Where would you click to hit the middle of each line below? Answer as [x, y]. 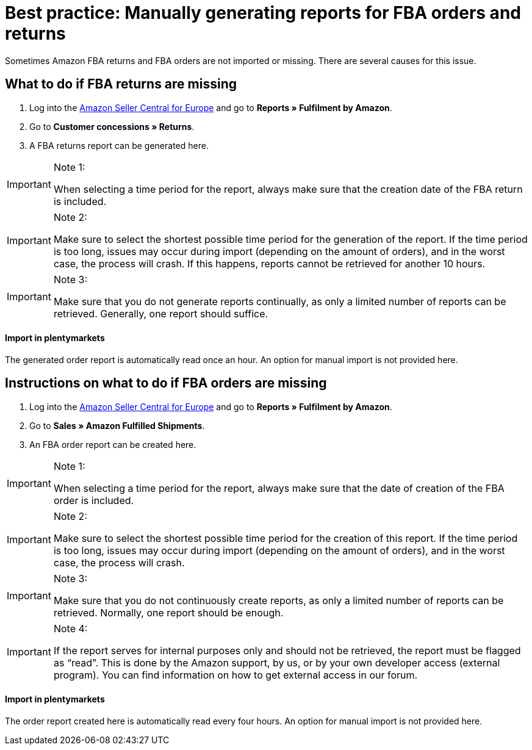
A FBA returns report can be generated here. [119, 145]
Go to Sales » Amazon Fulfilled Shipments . [117, 425]
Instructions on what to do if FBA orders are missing [166, 383]
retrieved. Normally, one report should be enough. [168, 612]
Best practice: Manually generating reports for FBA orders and [263, 13]
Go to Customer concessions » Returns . [112, 126]
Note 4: [70, 628]
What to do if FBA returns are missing [121, 84]
